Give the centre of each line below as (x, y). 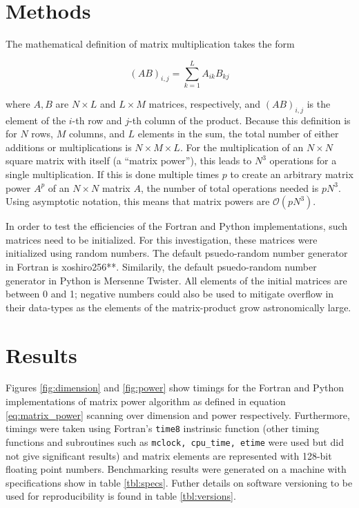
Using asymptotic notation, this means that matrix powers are (138, 201)
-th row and (97, 120)
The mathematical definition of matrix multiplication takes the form (150, 44)
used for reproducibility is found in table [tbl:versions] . (121, 496)
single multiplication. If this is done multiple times (113, 174)
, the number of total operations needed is (230, 187)
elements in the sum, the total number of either (238, 134)
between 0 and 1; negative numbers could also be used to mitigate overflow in (170, 294)
